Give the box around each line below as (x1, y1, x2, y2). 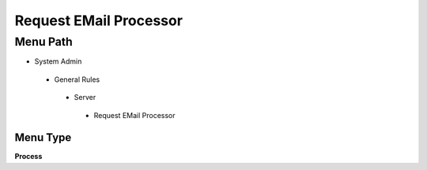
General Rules (54, 75, 100, 84)
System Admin (34, 57, 82, 66)
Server (74, 93, 96, 102)
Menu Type (14, 131, 72, 145)
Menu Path (14, 35, 73, 49)
